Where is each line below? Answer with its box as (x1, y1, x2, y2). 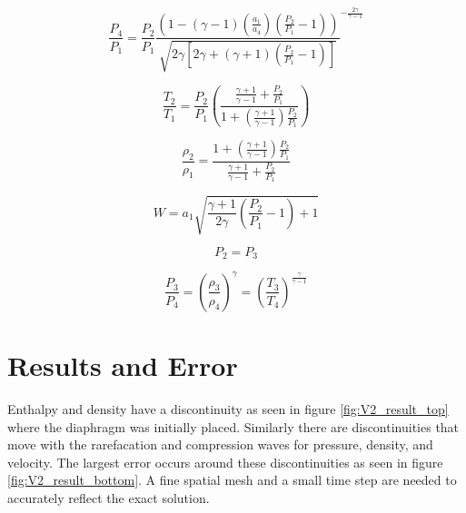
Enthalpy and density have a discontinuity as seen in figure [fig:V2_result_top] (7, 400, 449, 419)
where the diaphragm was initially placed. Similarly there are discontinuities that (7, 417, 460, 436)
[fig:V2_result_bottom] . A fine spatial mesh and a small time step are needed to (7, 470, 457, 489)
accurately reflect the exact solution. (7, 488, 210, 507)
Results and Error (7, 347, 238, 384)
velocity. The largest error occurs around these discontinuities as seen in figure (7, 452, 443, 471)
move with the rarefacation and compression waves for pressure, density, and (7, 435, 433, 454)
